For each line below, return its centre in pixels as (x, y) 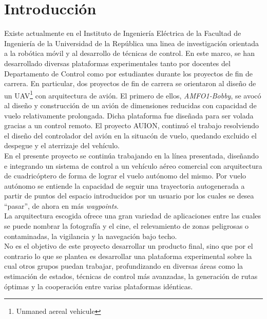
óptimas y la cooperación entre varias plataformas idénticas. (99, 286)
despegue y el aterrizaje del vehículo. (62, 145)
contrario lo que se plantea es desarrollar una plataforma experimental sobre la (128, 256)
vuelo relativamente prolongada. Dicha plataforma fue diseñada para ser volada (129, 115)
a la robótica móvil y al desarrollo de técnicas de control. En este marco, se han (129, 53)
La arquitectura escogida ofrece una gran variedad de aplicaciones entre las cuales (133, 216)
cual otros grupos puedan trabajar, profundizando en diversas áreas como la (124, 266)
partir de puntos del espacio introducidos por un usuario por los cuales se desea (129, 196)
